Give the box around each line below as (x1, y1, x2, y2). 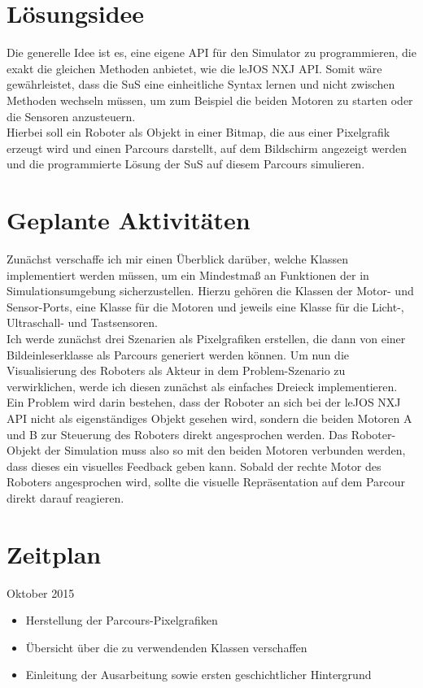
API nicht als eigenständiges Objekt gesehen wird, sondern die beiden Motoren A (7, 409, 412, 426)
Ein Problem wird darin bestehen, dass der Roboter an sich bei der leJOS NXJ (7, 394, 401, 411)
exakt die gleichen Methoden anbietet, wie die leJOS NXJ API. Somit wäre (7, 59, 382, 76)
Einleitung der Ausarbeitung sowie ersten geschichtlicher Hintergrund (25, 666, 372, 683)
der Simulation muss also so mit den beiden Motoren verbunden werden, (45, 442, 406, 459)
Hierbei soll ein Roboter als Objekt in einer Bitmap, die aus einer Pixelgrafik (7, 124, 390, 141)
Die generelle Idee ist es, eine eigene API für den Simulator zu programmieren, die (7, 44, 416, 61)
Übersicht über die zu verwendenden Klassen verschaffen (25, 638, 307, 655)
